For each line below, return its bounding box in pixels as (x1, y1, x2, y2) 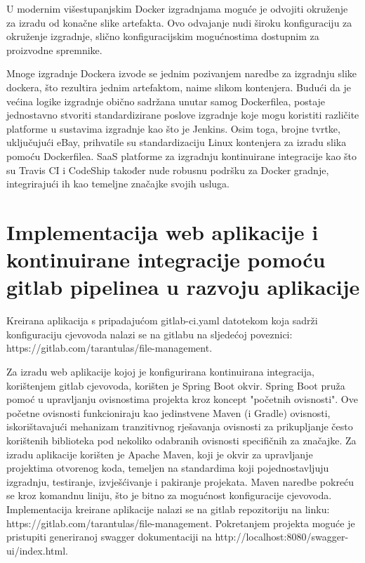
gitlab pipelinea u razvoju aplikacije (6, 272, 360, 301)
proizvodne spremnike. (6, 42, 102, 57)
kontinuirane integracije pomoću (6, 245, 326, 274)
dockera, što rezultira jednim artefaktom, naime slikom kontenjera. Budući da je (6, 79, 351, 94)
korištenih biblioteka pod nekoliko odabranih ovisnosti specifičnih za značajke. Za (6, 432, 357, 447)
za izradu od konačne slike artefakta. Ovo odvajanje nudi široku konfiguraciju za (6, 15, 352, 29)
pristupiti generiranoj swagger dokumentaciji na (6, 529, 212, 544)
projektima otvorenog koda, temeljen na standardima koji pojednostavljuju (6, 461, 329, 475)
